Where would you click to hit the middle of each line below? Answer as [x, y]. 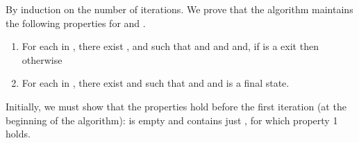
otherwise [42, 59]
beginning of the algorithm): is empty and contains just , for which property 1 [172, 120]
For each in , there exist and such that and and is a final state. [156, 83]
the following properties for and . [76, 23]
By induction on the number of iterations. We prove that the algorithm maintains [179, 9]
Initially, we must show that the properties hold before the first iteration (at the [176, 106]
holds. [18, 134]
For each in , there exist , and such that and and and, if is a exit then [170, 46]
